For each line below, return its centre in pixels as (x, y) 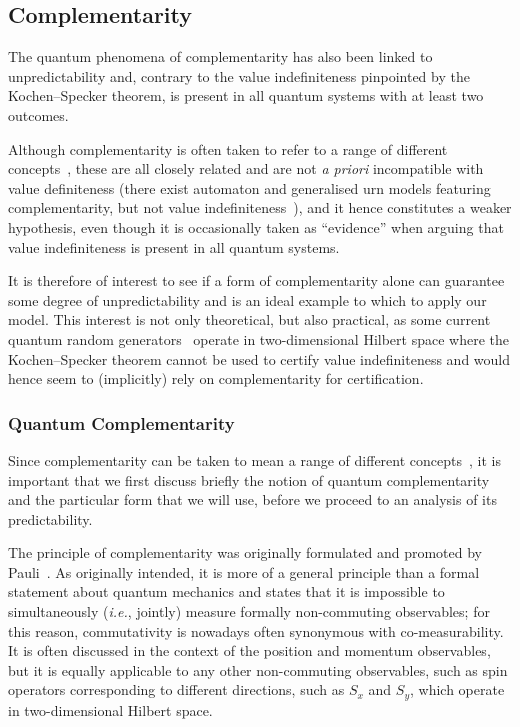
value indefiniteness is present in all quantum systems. (174, 246)
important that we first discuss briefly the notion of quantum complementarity (249, 479)
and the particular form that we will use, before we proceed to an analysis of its (252, 499)
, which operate (457, 689)
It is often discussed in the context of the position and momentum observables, (249, 650)
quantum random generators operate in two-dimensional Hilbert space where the (258, 338)
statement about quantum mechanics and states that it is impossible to (226, 591)
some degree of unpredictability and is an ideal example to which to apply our (247, 299)
